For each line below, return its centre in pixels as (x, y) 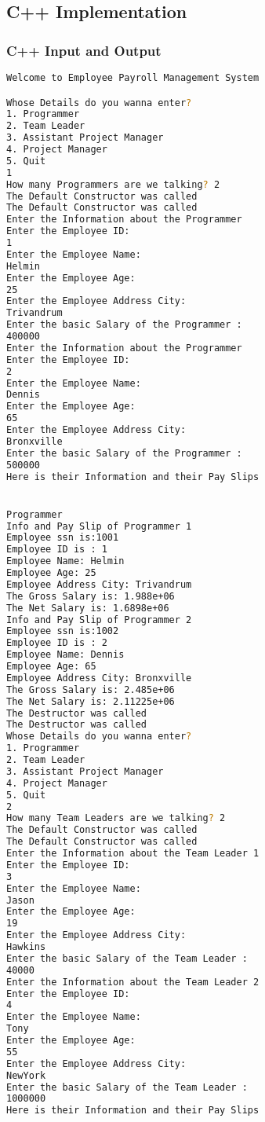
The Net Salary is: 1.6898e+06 (88, 608)
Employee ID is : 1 (57, 550)
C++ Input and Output (84, 50)
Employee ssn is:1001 (63, 538)
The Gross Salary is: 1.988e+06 (91, 596)
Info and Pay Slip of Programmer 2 (99, 620)
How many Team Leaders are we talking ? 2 (116, 818)
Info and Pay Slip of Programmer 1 (99, 526)
